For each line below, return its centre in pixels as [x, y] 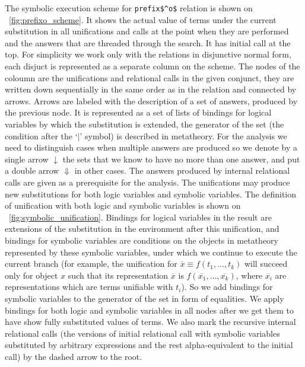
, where [249, 275]
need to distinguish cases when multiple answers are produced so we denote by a [151, 147]
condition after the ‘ [41, 135]
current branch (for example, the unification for [91, 264]
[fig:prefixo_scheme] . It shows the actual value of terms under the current [143, 19]
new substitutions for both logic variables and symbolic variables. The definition [151, 194]
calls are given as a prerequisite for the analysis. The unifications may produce [147, 182]
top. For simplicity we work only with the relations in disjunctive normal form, [148, 54]
